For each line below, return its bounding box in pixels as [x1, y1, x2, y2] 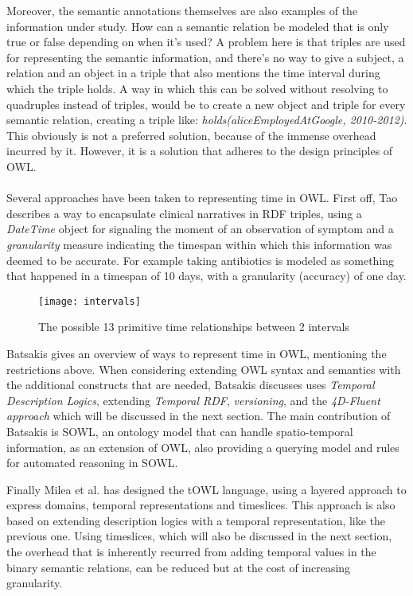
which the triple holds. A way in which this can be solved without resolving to [6, 80, 388, 96]
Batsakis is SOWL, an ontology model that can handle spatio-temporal [6, 423, 353, 439]
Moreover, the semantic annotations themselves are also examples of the [6, 2, 358, 18]
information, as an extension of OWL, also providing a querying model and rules [6, 438, 399, 455]
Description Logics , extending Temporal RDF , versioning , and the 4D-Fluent [6, 391, 380, 408]
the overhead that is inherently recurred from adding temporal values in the [6, 543, 376, 560]
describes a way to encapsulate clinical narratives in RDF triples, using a [6, 205, 362, 221]
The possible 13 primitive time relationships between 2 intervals [38, 318, 349, 335]
